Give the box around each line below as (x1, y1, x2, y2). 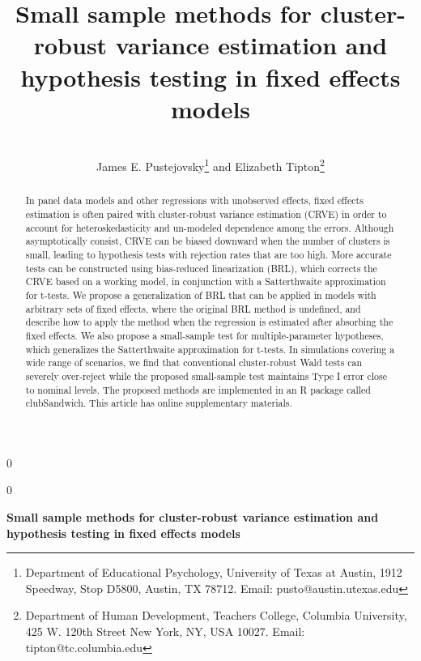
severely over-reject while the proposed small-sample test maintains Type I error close (25, 369, 387, 382)
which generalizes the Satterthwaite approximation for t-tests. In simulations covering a (25, 342, 395, 356)
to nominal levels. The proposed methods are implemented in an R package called (25, 382, 371, 396)
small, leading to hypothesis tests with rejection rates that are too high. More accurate (25, 247, 392, 261)
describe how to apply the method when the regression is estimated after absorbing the (25, 315, 393, 329)
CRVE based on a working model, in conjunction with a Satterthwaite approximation (25, 275, 386, 288)
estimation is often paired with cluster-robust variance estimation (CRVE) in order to (25, 207, 387, 220)
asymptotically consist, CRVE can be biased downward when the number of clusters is (25, 234, 390, 248)
